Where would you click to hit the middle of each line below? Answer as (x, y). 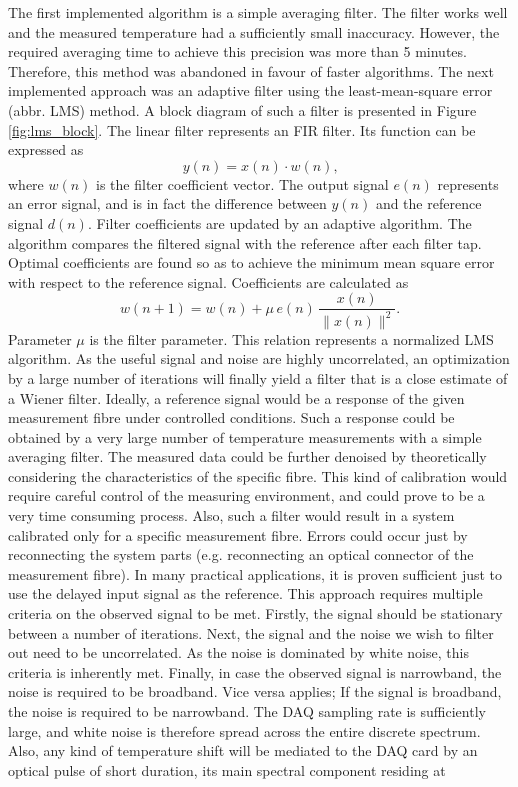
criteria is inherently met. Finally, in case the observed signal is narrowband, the (255, 671)
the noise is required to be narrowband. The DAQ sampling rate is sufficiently (247, 711)
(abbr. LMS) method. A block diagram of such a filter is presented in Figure (242, 109)
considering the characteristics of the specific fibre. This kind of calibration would (258, 475)
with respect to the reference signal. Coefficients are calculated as (208, 281)
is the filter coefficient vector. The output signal (242, 183)
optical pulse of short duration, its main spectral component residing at (227, 769)
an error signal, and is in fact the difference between (167, 203)
